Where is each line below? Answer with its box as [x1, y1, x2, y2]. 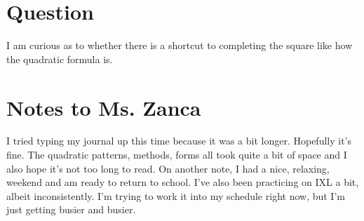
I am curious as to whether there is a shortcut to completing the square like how [6, 38, 353, 53]
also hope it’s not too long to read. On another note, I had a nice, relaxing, [6, 161, 330, 175]
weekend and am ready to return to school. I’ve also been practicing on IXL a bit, [6, 175, 359, 189]
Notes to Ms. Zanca [6, 93, 201, 121]
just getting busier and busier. [6, 202, 136, 217]
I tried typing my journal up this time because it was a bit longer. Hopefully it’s [6, 133, 352, 148]
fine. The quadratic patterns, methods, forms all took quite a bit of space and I [6, 147, 347, 162]
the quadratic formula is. [6, 51, 113, 66]
